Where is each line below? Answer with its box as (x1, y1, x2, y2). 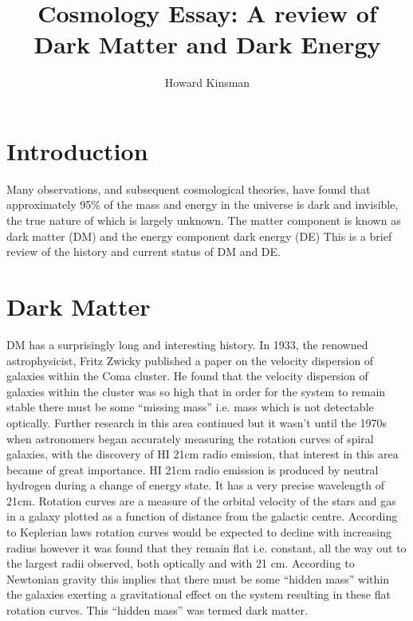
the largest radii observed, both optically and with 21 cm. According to (6, 555, 355, 572)
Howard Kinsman (164, 74, 250, 91)
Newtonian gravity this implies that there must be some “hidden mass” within (6, 570, 390, 587)
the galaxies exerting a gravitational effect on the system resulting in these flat (6, 586, 391, 603)
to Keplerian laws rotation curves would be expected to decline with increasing (6, 524, 391, 540)
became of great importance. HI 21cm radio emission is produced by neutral (6, 461, 379, 478)
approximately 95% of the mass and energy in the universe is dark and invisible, (6, 196, 399, 213)
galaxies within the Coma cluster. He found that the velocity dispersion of (6, 367, 368, 384)
